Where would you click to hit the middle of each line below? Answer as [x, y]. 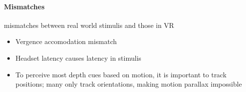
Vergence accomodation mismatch [66, 41]
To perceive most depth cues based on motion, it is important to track [121, 74]
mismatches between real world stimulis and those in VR [89, 25]
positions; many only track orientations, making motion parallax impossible [129, 84]
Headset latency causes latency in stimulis [78, 57]
